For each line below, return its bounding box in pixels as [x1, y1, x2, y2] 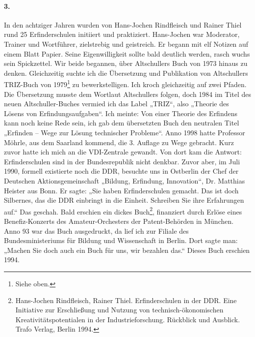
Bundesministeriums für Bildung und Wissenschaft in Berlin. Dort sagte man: [4, 235, 238, 245]
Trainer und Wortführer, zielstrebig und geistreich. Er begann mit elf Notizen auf [4, 38, 249, 49]
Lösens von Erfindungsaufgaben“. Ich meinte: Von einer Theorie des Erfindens [4, 108, 237, 118]
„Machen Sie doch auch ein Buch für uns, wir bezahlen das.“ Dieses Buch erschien [4, 245, 250, 255]
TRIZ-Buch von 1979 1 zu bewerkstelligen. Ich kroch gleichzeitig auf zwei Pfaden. [4, 78, 247, 90]
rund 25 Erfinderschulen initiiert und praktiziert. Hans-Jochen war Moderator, [4, 29, 240, 39]
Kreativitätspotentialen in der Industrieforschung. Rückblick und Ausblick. [15, 314, 240, 324]
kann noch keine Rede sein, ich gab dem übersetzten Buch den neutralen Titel [4, 118, 239, 128]
